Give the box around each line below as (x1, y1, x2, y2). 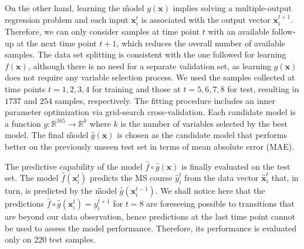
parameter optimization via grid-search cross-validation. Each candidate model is (5, 106, 296, 118)
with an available (208, 25, 269, 38)
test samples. (49, 233, 96, 245)
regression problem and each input (5, 13, 129, 25)
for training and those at (92, 82, 181, 95)
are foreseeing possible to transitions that (146, 197, 295, 210)
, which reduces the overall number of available (116, 36, 285, 49)
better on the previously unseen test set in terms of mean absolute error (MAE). (5, 140, 295, 152)
